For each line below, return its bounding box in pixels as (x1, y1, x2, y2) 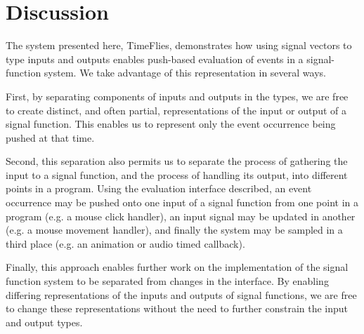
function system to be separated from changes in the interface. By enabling (6, 274, 329, 288)
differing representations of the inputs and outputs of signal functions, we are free (6, 287, 357, 302)
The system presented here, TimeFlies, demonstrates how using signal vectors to (6, 38, 352, 53)
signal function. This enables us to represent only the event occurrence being (6, 116, 336, 131)
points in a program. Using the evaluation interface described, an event (6, 181, 312, 196)
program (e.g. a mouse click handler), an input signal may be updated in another (6, 208, 356, 223)
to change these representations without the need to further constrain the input (6, 301, 349, 316)
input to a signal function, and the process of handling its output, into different (6, 167, 348, 182)
